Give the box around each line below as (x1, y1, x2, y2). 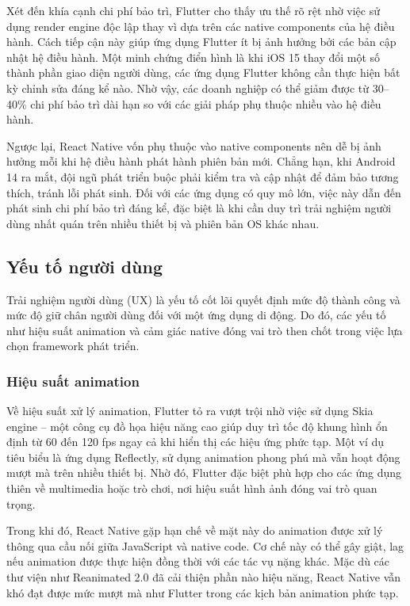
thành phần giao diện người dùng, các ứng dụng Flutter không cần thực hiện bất (6, 64, 400, 81)
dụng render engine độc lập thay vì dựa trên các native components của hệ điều (6, 17, 395, 34)
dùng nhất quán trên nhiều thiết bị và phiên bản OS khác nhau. (6, 215, 320, 231)
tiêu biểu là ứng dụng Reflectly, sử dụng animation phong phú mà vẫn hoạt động (6, 448, 400, 465)
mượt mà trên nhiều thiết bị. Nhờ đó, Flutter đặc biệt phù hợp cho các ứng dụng (6, 464, 402, 481)
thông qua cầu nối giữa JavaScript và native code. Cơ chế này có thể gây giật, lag (6, 537, 404, 554)
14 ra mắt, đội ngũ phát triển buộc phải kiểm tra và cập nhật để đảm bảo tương (6, 168, 399, 185)
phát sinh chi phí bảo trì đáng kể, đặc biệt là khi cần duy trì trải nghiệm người (6, 200, 392, 216)
